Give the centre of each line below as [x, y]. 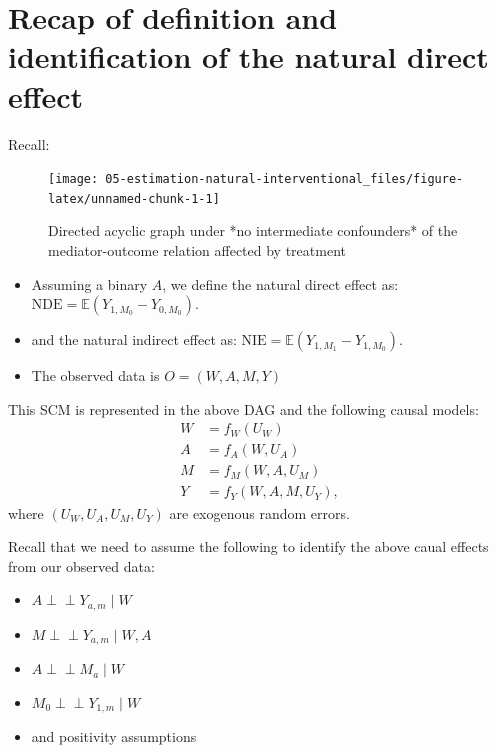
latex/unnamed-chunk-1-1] [134, 198]
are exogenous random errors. [259, 512]
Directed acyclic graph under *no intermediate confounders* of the [253, 230]
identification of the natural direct [248, 56]
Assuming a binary [89, 283]
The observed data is [95, 375]
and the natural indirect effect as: [134, 339]
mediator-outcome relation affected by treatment [197, 250]
